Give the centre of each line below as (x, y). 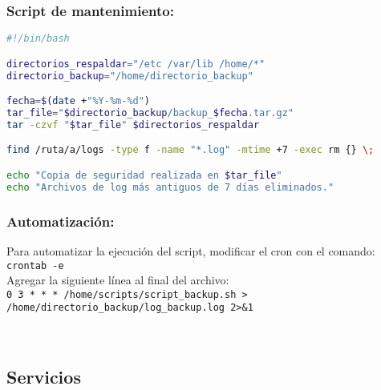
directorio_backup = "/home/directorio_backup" (130, 76)
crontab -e (35, 265)
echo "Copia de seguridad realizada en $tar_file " (144, 175)
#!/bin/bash (38, 39)
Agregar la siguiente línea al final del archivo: (118, 280)
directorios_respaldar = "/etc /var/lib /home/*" (136, 64)
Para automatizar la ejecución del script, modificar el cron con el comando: (191, 250)
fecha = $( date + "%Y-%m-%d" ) (79, 101)
